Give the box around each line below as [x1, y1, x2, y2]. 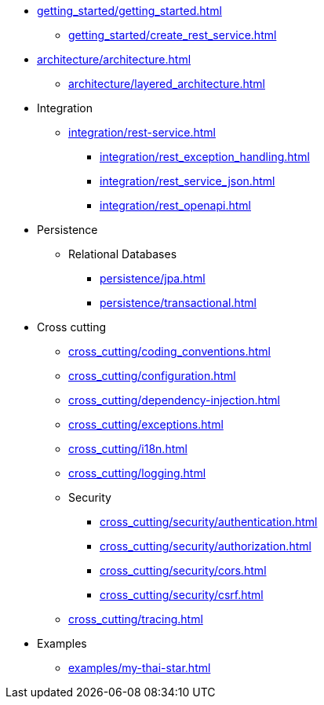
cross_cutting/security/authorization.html [100, 539, 311, 553]
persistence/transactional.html [100, 296, 257, 309]
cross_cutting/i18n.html [68, 442, 187, 455]
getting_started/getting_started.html [37, 4, 222, 17]
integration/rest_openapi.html [100, 199, 251, 212]
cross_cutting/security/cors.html [100, 564, 267, 577]
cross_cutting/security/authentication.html [100, 515, 318, 528]
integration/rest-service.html [68, 126, 217, 139]
